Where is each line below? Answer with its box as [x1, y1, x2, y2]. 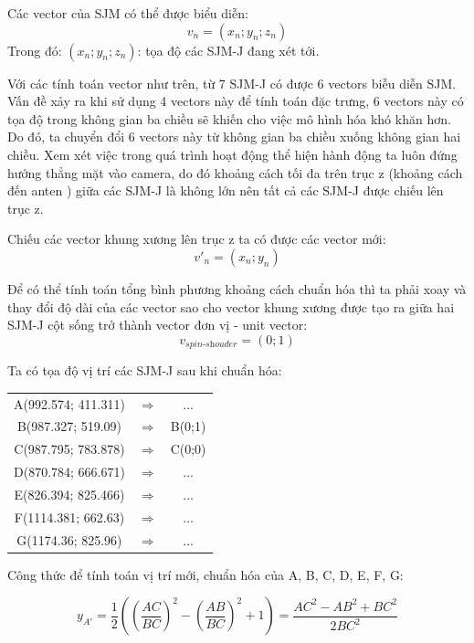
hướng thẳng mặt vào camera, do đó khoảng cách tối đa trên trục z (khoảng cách [7, 163, 463, 182]
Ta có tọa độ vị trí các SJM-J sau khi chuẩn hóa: [7, 361, 282, 380]
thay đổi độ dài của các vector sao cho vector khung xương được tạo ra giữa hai [7, 297, 455, 316]
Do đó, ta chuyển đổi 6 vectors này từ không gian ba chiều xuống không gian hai [7, 127, 461, 146]
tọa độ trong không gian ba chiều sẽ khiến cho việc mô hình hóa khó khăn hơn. [7, 109, 451, 128]
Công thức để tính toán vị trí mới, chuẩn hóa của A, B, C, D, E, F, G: [7, 564, 404, 584]
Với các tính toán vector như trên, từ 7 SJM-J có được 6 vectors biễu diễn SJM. [7, 73, 457, 92]
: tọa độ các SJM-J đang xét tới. [137, 40, 320, 59]
